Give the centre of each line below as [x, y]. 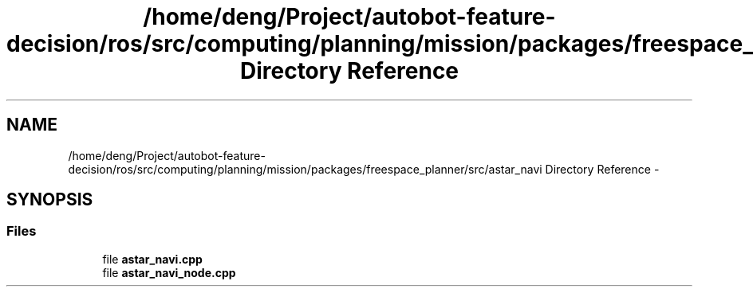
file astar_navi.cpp [152, 259]
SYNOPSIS [50, 200]
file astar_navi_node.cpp [169, 272]
